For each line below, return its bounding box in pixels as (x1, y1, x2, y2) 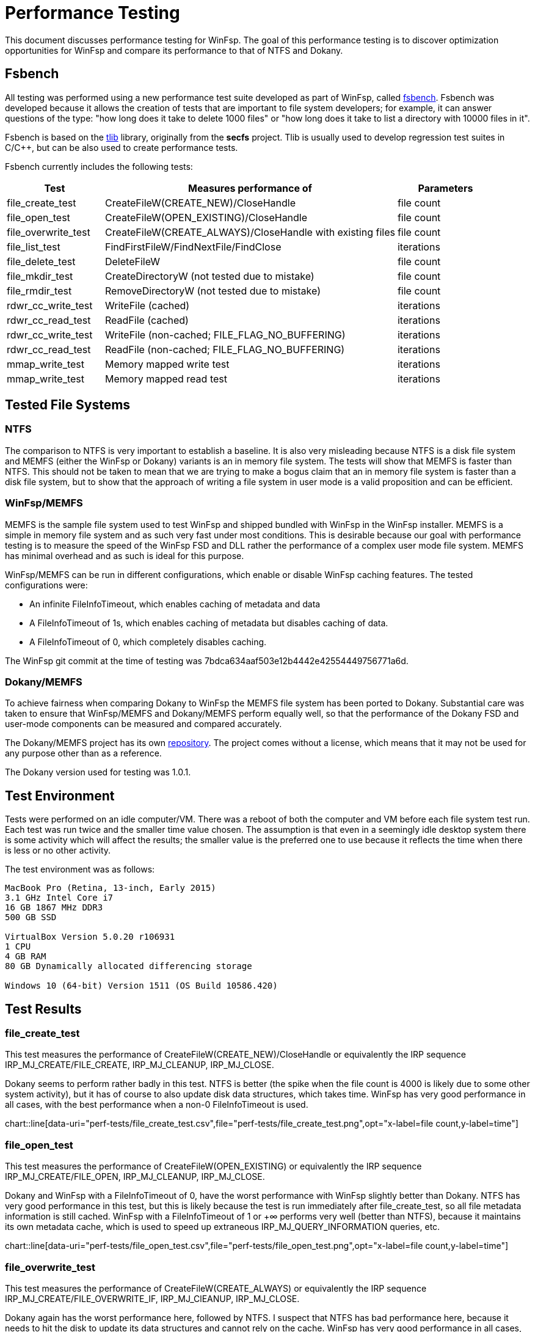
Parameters (418, 181, 473, 194)
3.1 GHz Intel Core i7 (5, 893, 114, 903)
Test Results (5, 1001, 82, 1017)
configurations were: (5, 579, 88, 590)
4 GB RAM (5, 951, 46, 962)
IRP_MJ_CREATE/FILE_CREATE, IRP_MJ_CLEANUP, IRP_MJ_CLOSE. (5, 1059, 274, 1070)
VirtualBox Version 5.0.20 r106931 (5, 932, 175, 942)
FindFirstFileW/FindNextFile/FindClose (104, 240, 282, 253)
